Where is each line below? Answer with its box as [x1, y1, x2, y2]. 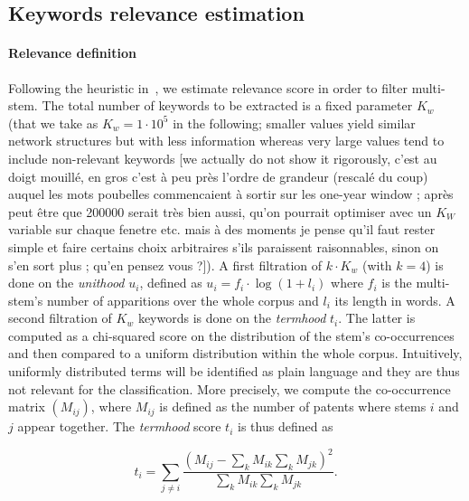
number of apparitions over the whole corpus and [46, 290, 319, 309]
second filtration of [8, 308, 112, 327]
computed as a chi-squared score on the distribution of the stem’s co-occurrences [8, 326, 455, 345]
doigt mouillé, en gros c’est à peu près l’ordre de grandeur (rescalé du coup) [8, 166, 428, 185]
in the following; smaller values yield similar [173, 113, 416, 132]
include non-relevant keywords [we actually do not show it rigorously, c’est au [8, 148, 437, 167]
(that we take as [8, 113, 98, 132]
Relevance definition [8, 43, 136, 62]
